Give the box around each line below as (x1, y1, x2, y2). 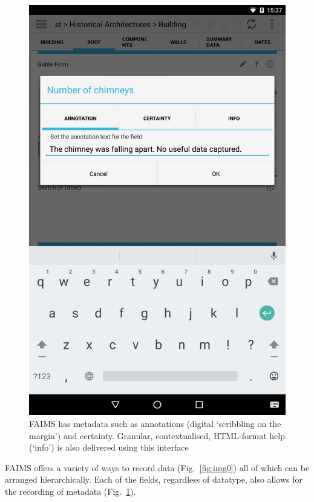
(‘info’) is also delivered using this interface (29, 441, 189, 454)
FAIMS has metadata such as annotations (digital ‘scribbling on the (29, 417, 281, 429)
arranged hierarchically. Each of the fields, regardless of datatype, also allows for (5, 473, 303, 486)
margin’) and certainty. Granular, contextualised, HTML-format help (29, 429, 285, 442)
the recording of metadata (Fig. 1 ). (5, 484, 136, 497)
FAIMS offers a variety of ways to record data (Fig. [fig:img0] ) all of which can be (5, 461, 310, 474)
